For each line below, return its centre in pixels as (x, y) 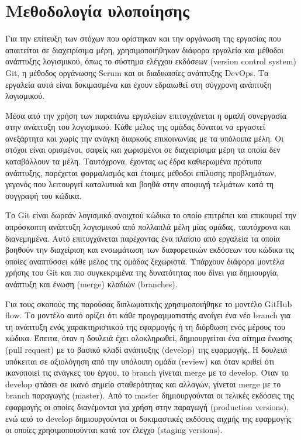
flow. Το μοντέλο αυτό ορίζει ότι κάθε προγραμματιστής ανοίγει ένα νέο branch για (148, 315)
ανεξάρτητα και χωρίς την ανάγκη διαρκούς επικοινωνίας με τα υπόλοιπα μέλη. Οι (144, 138)
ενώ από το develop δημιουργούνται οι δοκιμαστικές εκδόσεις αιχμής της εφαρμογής (148, 418)
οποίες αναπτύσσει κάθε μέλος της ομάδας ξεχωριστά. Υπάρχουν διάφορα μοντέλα (145, 261)
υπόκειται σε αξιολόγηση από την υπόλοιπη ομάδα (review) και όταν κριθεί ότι (140, 361)
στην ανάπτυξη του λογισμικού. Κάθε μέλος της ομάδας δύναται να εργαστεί (135, 127)
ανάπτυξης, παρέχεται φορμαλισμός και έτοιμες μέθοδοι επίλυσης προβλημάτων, (141, 172)
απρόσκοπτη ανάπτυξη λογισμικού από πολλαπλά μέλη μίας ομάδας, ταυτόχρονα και (148, 227)
